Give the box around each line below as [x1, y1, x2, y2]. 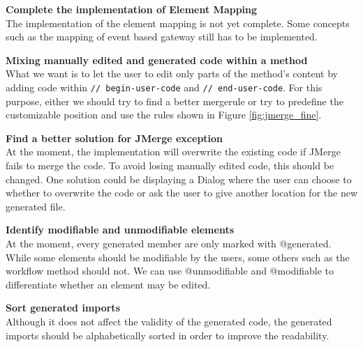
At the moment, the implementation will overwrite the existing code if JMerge [6, 144, 341, 159]
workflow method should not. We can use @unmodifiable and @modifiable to [6, 263, 334, 278]
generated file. [6, 199, 66, 213]
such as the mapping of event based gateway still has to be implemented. [6, 29, 318, 44]
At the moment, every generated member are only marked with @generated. [6, 236, 332, 250]
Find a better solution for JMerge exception [6, 130, 223, 145]
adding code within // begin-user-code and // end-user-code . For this [6, 79, 323, 94]
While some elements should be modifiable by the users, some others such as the [6, 249, 350, 264]
